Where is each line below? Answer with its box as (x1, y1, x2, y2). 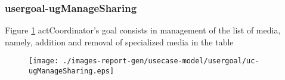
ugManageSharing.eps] (29, 67, 114, 76)
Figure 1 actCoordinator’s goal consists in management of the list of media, (5, 24, 281, 36)
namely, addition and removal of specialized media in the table (5, 35, 234, 48)
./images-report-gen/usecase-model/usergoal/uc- (63, 57, 259, 66)
